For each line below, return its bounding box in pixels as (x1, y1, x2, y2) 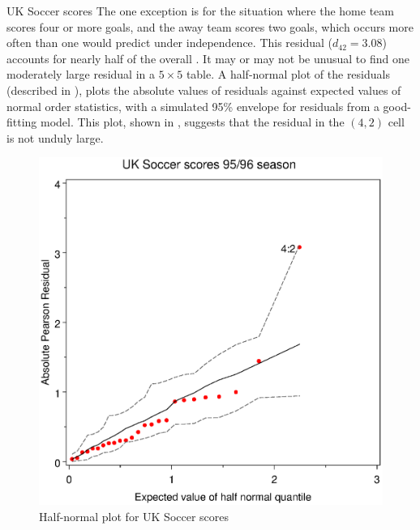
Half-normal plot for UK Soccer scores (39, 507, 229, 524)
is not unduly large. (6, 129, 104, 146)
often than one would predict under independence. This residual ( (6, 34, 333, 51)
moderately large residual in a (6, 66, 155, 83)
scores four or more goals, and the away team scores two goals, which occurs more (6, 18, 414, 35)
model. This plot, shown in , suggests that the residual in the (41, 113, 345, 130)
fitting (6, 113, 37, 130)
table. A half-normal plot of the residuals (186, 66, 390, 83)
